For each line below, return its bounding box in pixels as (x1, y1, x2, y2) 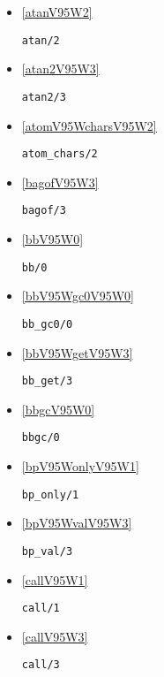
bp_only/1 (21, 488, 79, 501)
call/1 (21, 602, 60, 615)
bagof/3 (21, 204, 66, 217)
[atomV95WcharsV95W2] (21, 116, 157, 134)
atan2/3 (21, 90, 66, 103)
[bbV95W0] (21, 230, 84, 247)
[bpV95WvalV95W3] (21, 513, 132, 532)
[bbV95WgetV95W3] (21, 343, 133, 361)
